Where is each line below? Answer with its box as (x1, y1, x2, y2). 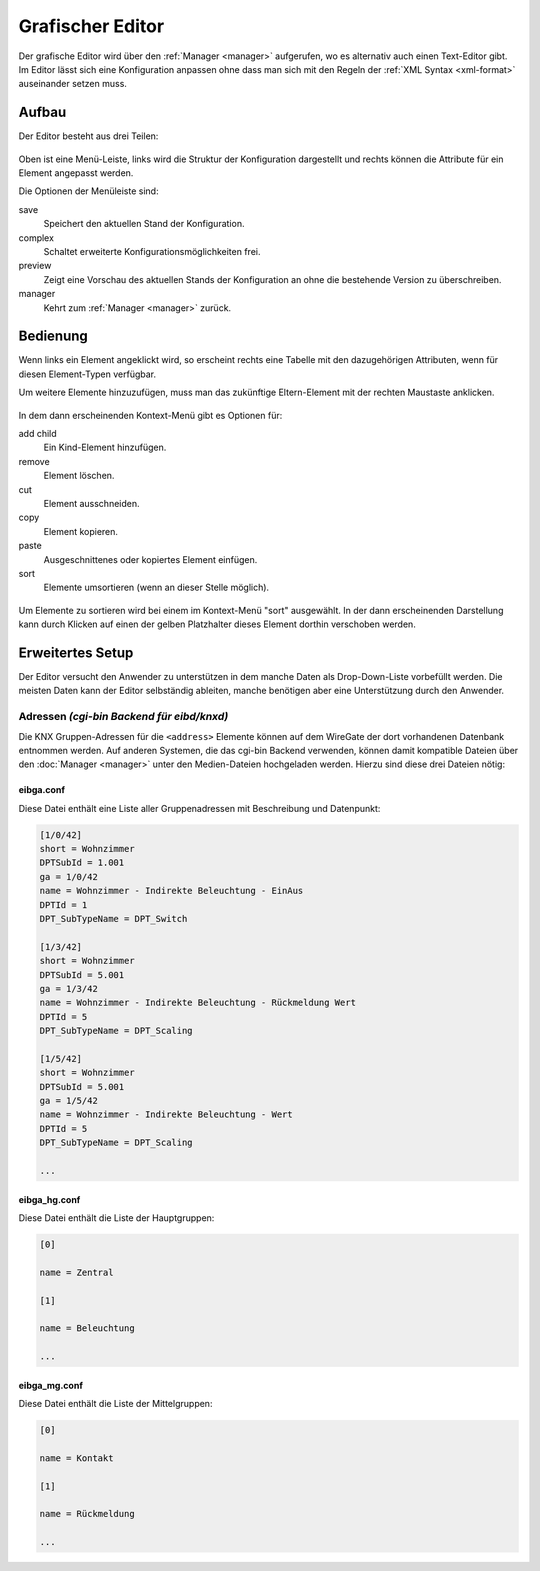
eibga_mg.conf (18, 1379, 84, 1391)
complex (18, 231, 55, 244)
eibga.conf (18, 784, 65, 796)
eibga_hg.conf (18, 1193, 81, 1205)
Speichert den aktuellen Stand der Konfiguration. (43, 218, 245, 230)
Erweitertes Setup (18, 644, 134, 661)
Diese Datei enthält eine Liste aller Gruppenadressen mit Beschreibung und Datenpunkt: (18, 802, 381, 814)
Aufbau (18, 104, 67, 121)
